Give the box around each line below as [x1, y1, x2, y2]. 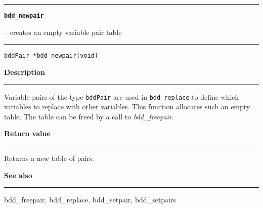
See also [4, 170, 32, 180]
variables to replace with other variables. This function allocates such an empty [4, 101, 250, 112]
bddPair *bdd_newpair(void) [4, 52, 99, 60]
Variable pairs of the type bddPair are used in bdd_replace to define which [4, 91, 239, 102]
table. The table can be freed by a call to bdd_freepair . [4, 111, 174, 121]
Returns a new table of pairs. [4, 152, 95, 163]
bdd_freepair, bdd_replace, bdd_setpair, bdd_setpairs [4, 194, 177, 205]
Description [4, 66, 46, 77]
